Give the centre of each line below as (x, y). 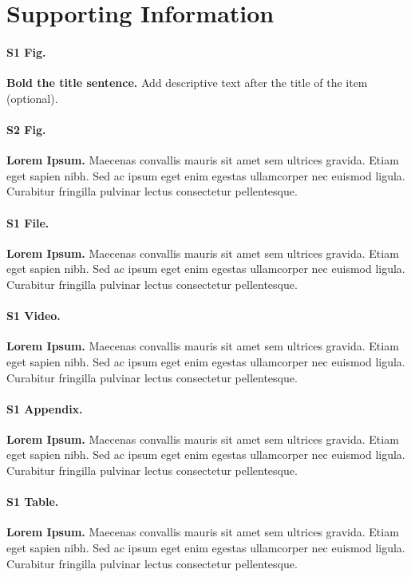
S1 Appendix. (45, 408)
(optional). (32, 98)
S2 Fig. (26, 129)
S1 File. (28, 222)
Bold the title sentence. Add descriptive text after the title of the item (187, 83)
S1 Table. (33, 502)
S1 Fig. (26, 51)
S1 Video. (34, 316)
